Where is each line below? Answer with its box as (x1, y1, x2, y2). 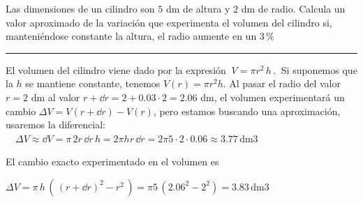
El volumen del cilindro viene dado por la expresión (6, 62, 226, 77)
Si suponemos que (281, 62, 357, 77)
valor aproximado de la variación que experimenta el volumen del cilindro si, (6, 15, 332, 29)
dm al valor (31, 89, 80, 104)
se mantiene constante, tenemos (25, 76, 161, 91)
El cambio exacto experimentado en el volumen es (6, 154, 219, 169)
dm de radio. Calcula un (241, 1, 346, 15)
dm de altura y (165, 1, 230, 15)
